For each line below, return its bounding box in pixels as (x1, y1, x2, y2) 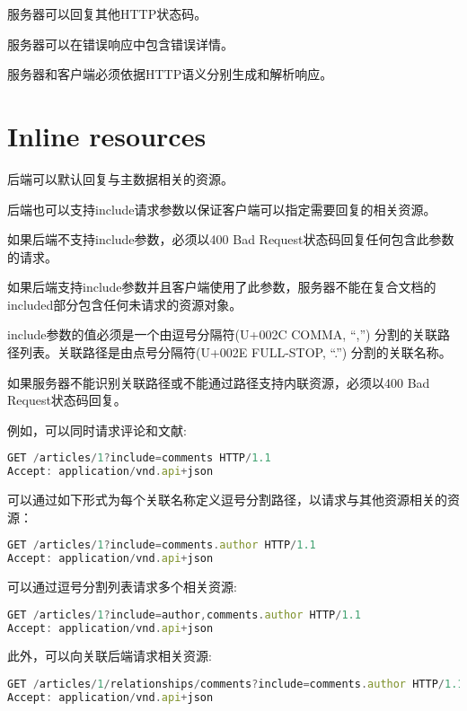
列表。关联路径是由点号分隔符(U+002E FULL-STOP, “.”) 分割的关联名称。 (19, 343, 452, 362)
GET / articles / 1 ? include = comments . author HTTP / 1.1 (7, 539, 316, 552)
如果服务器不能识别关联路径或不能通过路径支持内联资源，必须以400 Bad (7, 373, 430, 391)
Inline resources (7, 117, 207, 154)
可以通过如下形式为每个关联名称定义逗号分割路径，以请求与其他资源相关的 (7, 490, 447, 509)
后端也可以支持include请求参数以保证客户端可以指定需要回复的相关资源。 (7, 199, 436, 218)
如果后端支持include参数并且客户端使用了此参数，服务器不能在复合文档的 (7, 277, 436, 296)
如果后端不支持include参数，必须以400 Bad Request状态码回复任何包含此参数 (7, 230, 454, 249)
